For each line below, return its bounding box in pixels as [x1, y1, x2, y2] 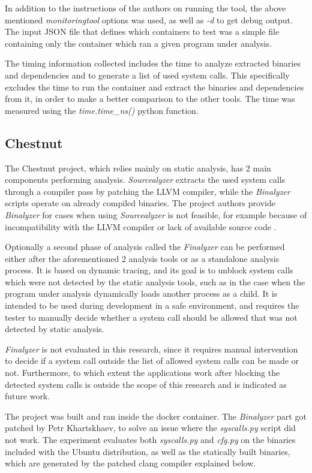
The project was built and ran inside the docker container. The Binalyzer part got [5, 409, 307, 422]
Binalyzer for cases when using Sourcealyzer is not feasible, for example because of [5, 208, 307, 221]
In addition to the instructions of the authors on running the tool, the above [5, 2, 286, 14]
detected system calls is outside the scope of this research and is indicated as [5, 378, 287, 390]
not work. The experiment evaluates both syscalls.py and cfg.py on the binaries [5, 433, 296, 446]
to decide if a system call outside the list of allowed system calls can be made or [5, 354, 299, 367]
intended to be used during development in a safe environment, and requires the [5, 299, 299, 312]
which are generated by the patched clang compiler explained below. [5, 457, 256, 469]
